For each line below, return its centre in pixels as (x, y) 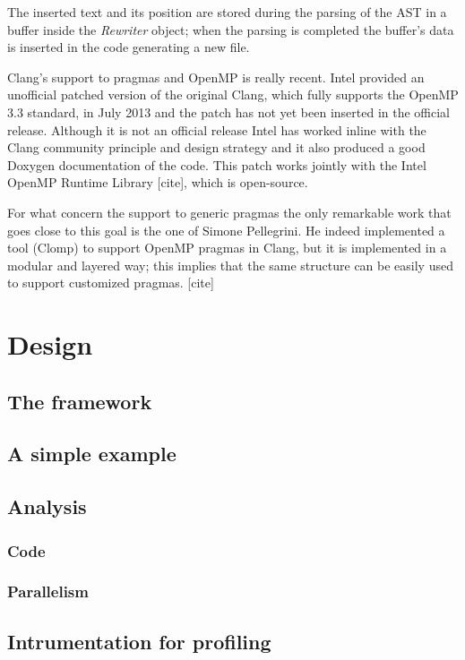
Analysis (47, 506)
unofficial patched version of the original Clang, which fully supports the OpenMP (233, 94)
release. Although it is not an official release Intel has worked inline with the (217, 129)
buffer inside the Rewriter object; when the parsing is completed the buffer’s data (231, 29)
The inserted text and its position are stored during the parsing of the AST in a (227, 12)
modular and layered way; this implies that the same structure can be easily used (230, 265)
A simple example (92, 454)
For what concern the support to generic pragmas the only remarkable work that (229, 212)
